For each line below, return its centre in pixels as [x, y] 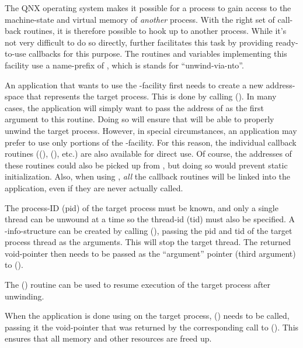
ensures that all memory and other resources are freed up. [108, 338]
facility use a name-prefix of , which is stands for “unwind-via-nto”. [124, 65]
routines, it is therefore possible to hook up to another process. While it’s [155, 31]
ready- [287, 42]
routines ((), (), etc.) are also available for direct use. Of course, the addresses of [148, 154]
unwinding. [25, 296]
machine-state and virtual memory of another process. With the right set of [140, 19]
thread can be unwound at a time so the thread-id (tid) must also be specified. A [150, 219]
